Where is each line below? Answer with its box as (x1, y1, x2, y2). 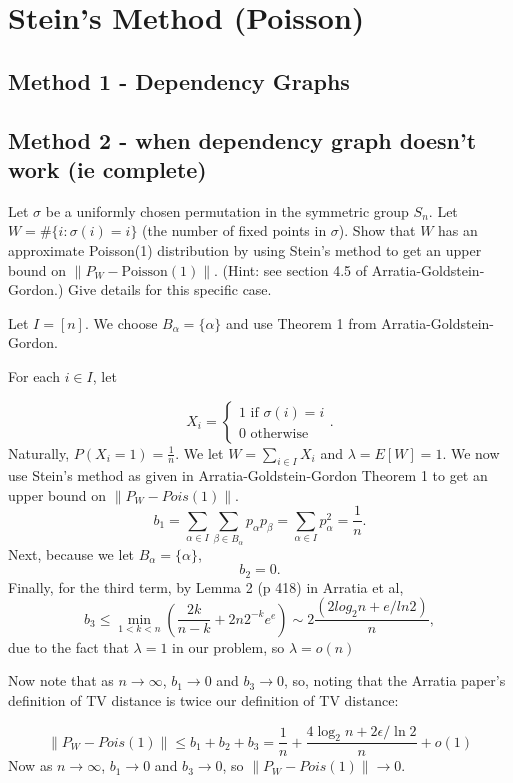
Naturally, (8, 442, 70, 463)
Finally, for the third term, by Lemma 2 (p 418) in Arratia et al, (8, 576, 404, 597)
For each (8, 365, 60, 386)
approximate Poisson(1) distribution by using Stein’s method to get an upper (8, 239, 482, 260)
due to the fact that (8, 636, 129, 657)
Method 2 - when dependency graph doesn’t (8, 124, 477, 155)
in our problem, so (172, 636, 285, 657)
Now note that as (8, 670, 114, 691)
